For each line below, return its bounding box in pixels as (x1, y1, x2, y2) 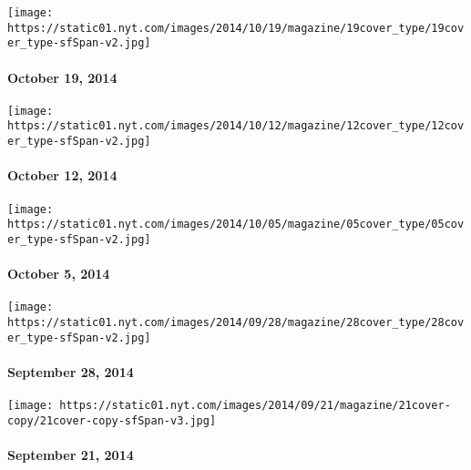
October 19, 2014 (7, 67, 118, 87)
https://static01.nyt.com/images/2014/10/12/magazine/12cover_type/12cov (7, 119, 465, 133)
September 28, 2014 (7, 362, 134, 381)
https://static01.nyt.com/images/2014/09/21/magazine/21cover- (59, 399, 451, 413)
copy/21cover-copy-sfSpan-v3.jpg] (7, 414, 217, 427)
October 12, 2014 (7, 166, 118, 185)
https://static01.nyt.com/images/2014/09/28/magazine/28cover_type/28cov (7, 315, 465, 329)
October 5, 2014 (7, 264, 110, 283)
